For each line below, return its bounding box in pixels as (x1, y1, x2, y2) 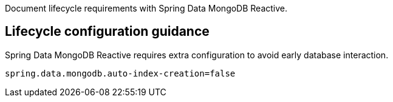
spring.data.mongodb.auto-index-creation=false (5, 68, 236, 78)
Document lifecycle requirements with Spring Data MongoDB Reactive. (5, 3, 288, 13)
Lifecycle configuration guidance (5, 24, 210, 39)
